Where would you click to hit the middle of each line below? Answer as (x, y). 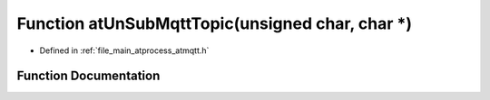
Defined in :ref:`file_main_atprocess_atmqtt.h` (124, 50)
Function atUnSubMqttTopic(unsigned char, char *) (215, 23)
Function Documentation (88, 76)
